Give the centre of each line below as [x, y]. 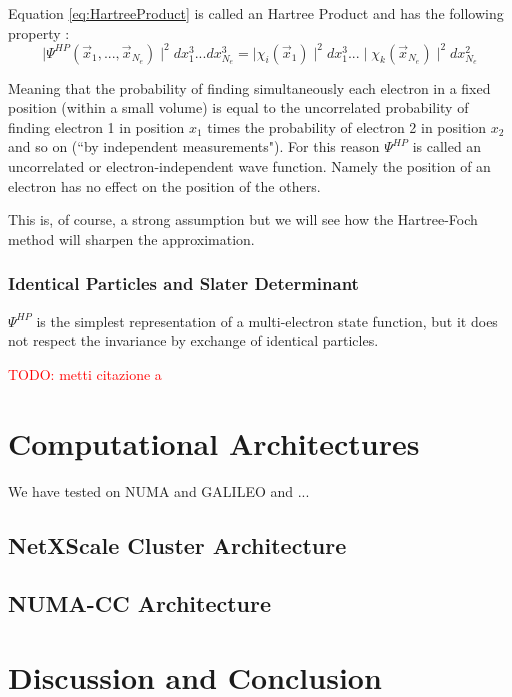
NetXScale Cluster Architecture [177, 544]
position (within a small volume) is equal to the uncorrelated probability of [238, 107]
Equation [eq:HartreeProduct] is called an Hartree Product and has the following [256, 13]
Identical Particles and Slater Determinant [183, 283]
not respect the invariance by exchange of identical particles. [193, 340]
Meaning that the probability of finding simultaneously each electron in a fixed [249, 87]
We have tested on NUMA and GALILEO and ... [159, 490]
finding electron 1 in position [96, 126]
